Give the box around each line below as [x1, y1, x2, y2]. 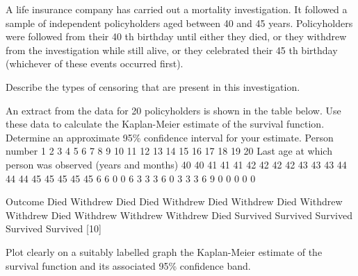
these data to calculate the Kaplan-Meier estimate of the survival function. [6, 117, 325, 131]
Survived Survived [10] [6, 221, 101, 236]
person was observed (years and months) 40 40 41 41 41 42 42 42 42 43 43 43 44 [6, 157, 347, 171]
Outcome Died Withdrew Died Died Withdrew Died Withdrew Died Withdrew [6, 194, 343, 209]
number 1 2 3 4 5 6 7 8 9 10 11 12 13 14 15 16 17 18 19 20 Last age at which [6, 144, 332, 158]
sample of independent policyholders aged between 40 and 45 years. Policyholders [6, 15, 353, 30]
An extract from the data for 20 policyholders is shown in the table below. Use [6, 103, 341, 117]
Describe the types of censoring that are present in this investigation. [6, 79, 300, 94]
